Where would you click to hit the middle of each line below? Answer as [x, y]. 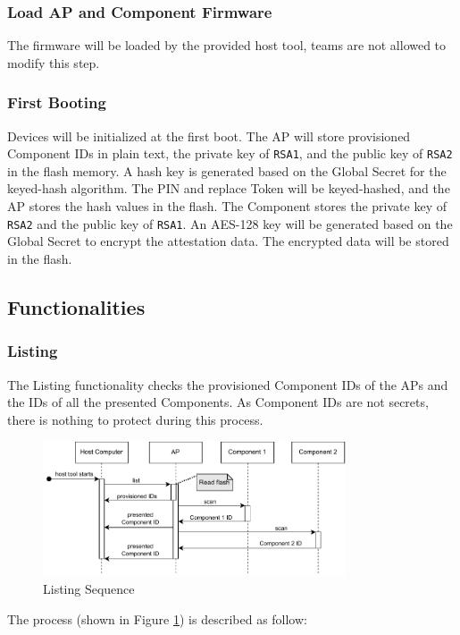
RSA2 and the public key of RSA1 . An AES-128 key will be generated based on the [230, 223]
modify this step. [54, 62]
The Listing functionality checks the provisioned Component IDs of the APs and [228, 384]
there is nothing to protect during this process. [135, 419]
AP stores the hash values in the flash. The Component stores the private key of [227, 206]
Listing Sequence [89, 589]
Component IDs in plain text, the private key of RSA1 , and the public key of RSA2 [230, 153]
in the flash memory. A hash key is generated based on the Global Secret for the [227, 170]
